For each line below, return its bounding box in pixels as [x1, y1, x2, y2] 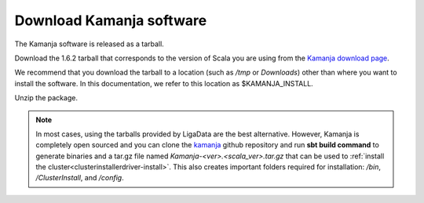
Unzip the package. [14, 93, 79, 103]
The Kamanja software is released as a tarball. [14, 39, 164, 49]
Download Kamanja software [14, 12, 207, 29]
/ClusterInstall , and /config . [35, 173, 125, 183]
